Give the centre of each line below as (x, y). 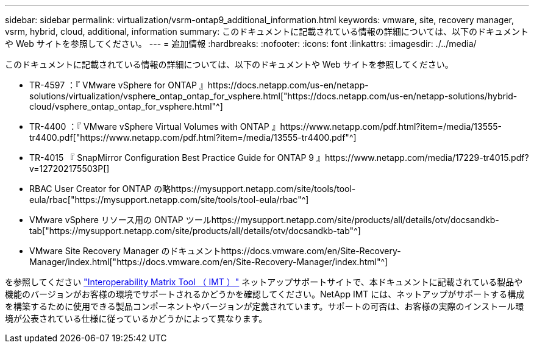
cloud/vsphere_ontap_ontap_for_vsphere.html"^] (126, 106)
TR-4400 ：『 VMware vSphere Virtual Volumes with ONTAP (149, 126)
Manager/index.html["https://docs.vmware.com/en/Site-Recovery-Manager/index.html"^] (209, 262)
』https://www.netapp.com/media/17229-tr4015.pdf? (422, 158)
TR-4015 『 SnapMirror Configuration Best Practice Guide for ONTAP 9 (172, 158)
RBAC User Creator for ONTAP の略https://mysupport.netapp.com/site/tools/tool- (193, 189)
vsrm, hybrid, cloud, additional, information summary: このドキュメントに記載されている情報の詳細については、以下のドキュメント (267, 31)
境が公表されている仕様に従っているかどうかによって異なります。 (136, 318)
